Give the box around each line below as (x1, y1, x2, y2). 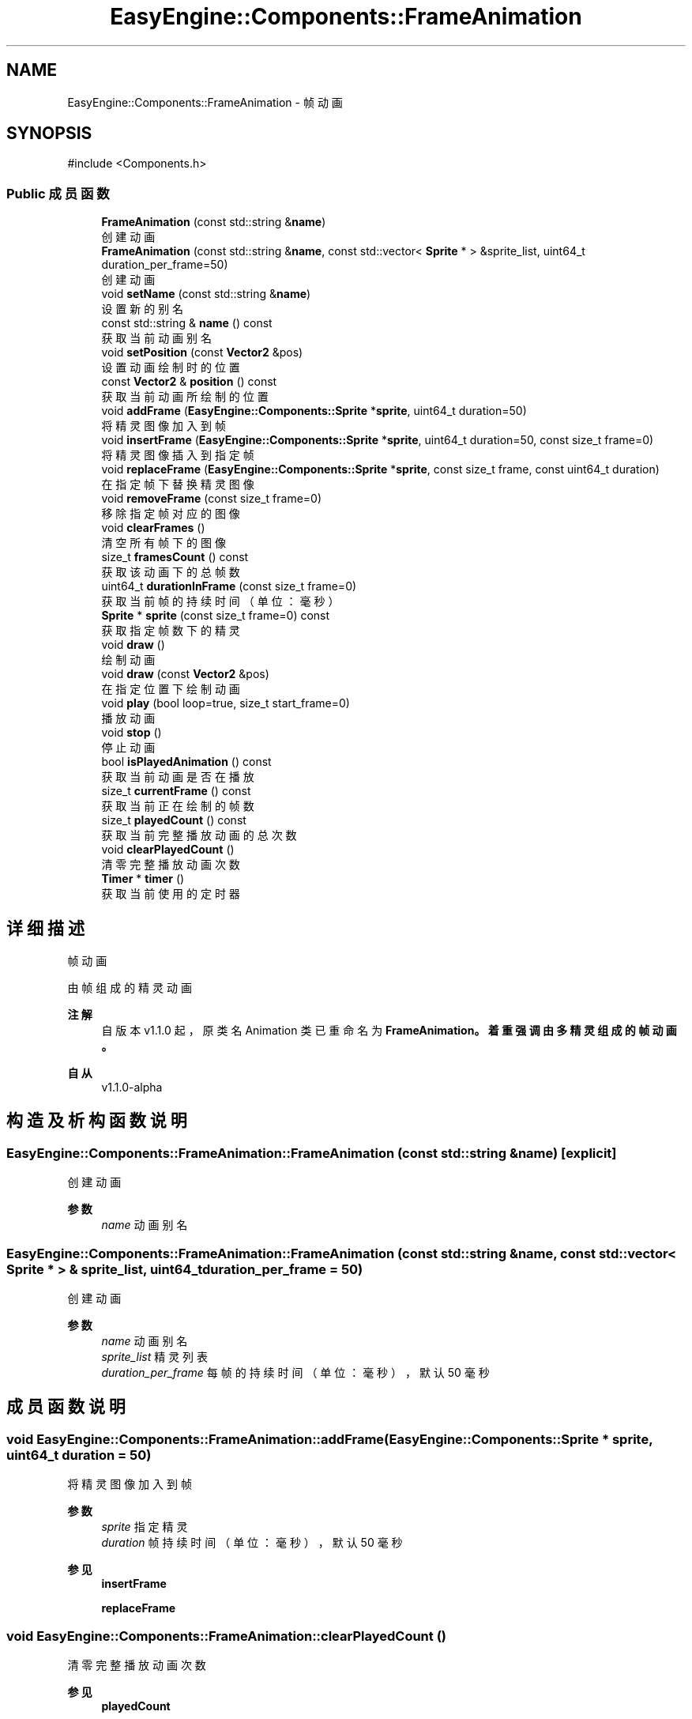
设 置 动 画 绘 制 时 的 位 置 (101, 360, 240, 375)
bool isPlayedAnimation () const (101, 755, 272, 769)
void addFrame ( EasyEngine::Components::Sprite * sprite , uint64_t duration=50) (101, 404, 527, 418)
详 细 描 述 (6, 918, 85, 938)
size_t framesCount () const (101, 550, 249, 564)
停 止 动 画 (101, 741, 156, 755)
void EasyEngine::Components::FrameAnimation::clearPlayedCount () (6, 1627, 447, 1644)
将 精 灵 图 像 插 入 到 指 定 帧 (101, 448, 254, 462)
